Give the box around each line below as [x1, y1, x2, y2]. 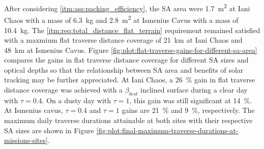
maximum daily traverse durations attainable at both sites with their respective [4, 115, 253, 126]
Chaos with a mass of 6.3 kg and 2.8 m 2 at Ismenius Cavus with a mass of [4, 13, 239, 25]
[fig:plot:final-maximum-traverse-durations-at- [96, 125, 239, 135]
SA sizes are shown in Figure [4, 125, 94, 135]
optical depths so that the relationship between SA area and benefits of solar [4, 64, 244, 75]
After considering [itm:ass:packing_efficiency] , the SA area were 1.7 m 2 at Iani [4, 2, 250, 13]
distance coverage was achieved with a [4, 84, 123, 95]
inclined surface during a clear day [140, 84, 248, 95]
